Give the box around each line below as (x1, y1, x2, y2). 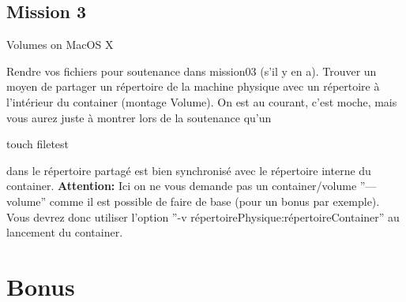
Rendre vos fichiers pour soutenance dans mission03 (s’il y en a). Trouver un (6, 62, 377, 79)
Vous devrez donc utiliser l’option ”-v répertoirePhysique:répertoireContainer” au (6, 208, 400, 225)
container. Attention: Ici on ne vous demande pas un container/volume (6, 177, 357, 194)
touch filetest (6, 136, 70, 152)
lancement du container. (6, 224, 123, 240)
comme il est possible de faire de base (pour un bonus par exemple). (49, 192, 380, 209)
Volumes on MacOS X (6, 36, 114, 53)
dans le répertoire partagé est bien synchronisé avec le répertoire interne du (6, 162, 371, 178)
